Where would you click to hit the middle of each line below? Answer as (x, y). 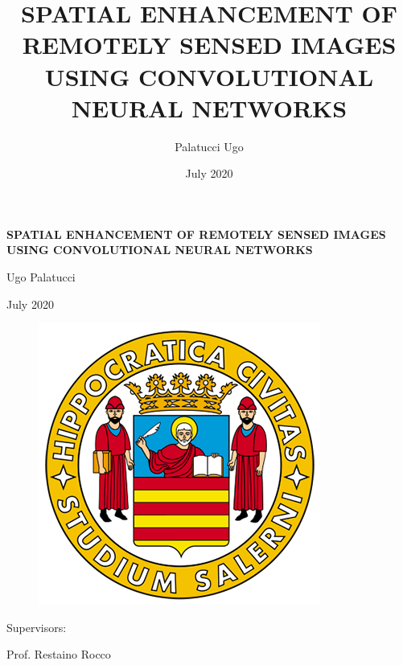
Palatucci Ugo (209, 146)
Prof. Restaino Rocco (59, 654)
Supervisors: (37, 627)
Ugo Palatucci (41, 277)
